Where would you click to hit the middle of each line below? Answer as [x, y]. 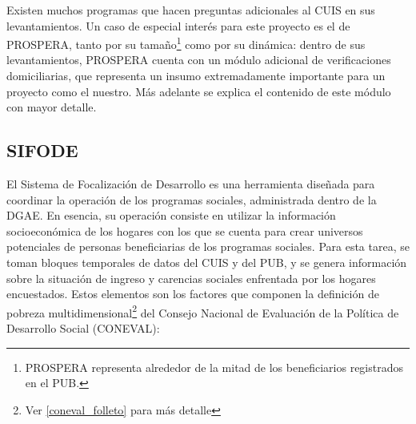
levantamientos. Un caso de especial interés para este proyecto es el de [178, 25]
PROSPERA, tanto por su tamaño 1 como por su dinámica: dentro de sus [186, 43]
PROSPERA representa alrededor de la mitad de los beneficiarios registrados [214, 367]
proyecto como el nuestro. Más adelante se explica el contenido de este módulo [199, 91]
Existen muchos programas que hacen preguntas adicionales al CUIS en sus [191, 10]
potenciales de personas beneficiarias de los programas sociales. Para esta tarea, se [208, 246]
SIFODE [42, 150]
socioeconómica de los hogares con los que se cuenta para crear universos [185, 230]
